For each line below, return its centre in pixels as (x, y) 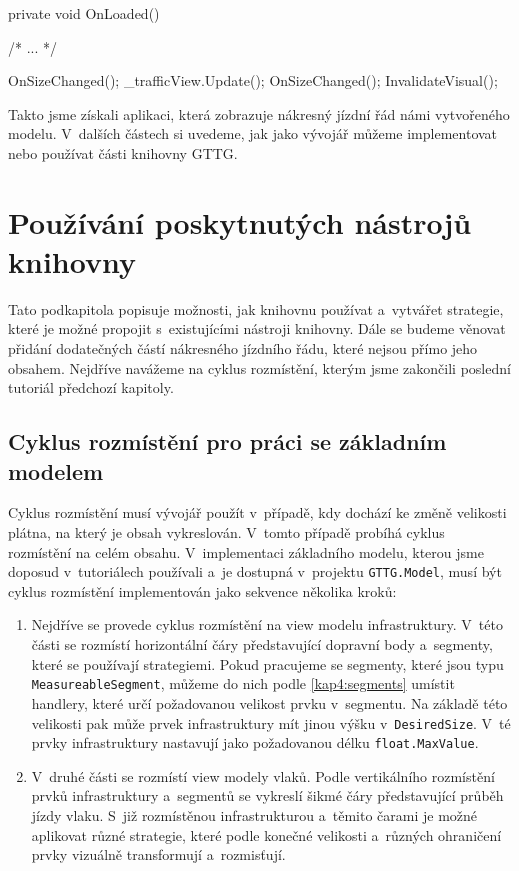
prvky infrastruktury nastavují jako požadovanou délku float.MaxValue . (255, 742)
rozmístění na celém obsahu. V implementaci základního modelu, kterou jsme (246, 551)
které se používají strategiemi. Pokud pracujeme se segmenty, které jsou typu (267, 663)
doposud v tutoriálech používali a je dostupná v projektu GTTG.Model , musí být (255, 571)
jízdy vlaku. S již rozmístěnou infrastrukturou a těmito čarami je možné (254, 815)
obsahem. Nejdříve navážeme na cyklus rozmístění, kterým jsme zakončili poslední (259, 367)
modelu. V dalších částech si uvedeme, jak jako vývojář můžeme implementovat (253, 133)
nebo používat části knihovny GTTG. (123, 152)
